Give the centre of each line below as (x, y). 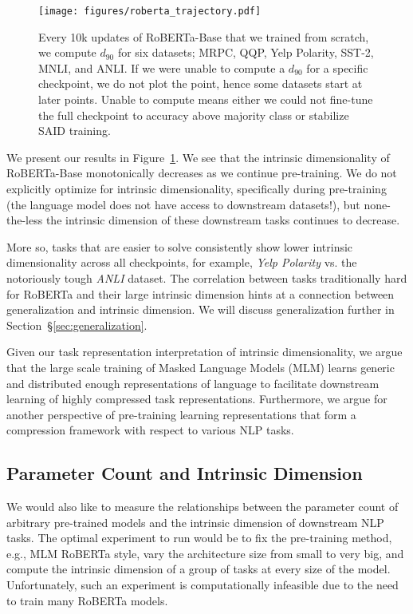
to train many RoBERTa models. (87, 600)
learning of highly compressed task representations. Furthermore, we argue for (197, 399)
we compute (67, 52)
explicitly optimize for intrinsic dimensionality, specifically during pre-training (197, 188)
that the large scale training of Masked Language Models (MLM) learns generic (201, 367)
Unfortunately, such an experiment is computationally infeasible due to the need (203, 585)
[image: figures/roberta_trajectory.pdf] (150, 11)
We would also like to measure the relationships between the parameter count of (203, 507)
